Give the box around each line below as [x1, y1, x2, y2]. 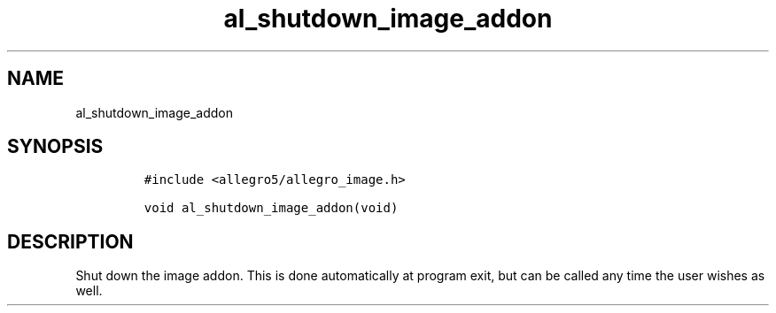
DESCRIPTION [7, 230, 134, 253]
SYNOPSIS [7, 135, 104, 158]
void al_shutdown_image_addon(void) [144, 201, 399, 216]
